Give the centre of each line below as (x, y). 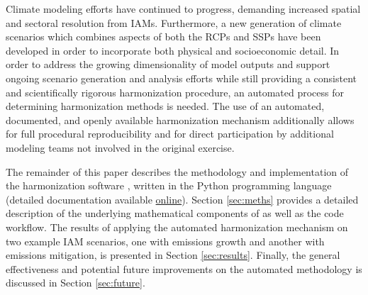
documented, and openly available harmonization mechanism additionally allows (180, 119)
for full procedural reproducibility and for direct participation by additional (170, 134)
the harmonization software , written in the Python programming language (169, 185)
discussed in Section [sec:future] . (76, 283)
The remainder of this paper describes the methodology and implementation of (177, 171)
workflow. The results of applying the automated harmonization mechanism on (177, 227)
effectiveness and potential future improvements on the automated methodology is (184, 268)
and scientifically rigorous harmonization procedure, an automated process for (175, 92)
